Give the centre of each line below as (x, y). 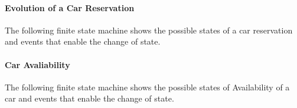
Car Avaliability (37, 64)
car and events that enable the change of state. (89, 98)
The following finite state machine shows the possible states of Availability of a (147, 87)
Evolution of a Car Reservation (70, 7)
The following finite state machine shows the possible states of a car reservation (149, 30)
